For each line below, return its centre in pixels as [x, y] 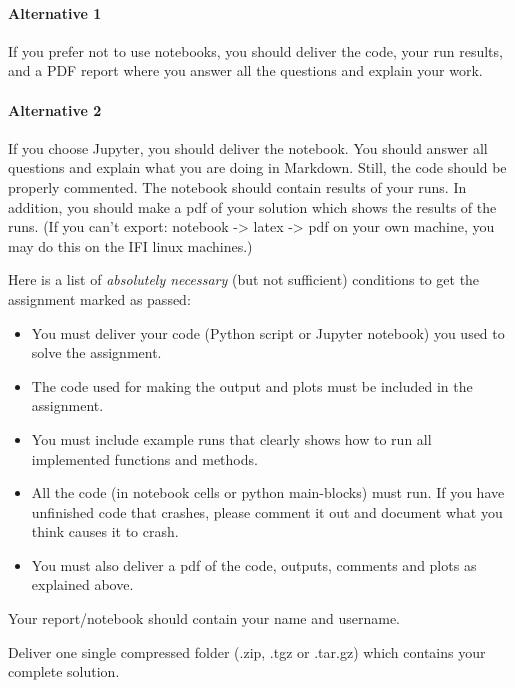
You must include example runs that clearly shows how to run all [231, 438]
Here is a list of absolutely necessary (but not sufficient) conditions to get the [244, 279]
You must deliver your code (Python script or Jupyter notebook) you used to [268, 332]
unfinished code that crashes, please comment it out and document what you [267, 511]
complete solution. [64, 671]
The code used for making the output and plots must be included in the [252, 385]
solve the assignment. [96, 352]
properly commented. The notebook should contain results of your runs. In [237, 186]
